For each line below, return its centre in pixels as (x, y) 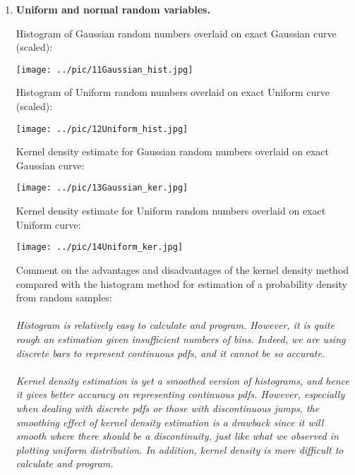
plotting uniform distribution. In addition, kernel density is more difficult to (180, 449)
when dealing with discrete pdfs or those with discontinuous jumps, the (168, 408)
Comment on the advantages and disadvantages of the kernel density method (182, 269)
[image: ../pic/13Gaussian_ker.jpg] (102, 188)
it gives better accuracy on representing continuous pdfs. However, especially (180, 394)
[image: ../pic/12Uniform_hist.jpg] (102, 129)
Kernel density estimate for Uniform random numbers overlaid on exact (171, 211)
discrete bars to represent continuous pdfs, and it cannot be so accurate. (170, 353)
